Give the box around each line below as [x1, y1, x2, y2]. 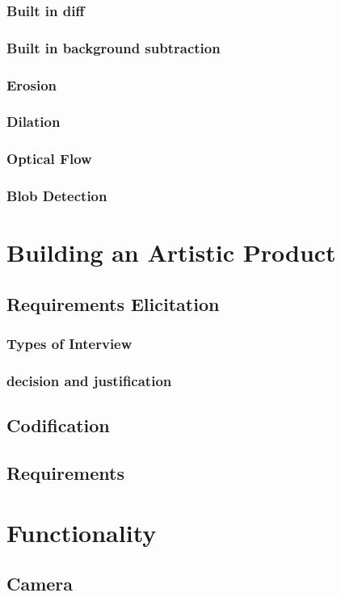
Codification [6, 413, 110, 438]
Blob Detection [6, 186, 107, 206]
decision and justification [6, 370, 172, 390]
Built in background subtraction [6, 37, 221, 57]
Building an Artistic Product [6, 236, 336, 269]
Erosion [6, 74, 57, 95]
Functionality [6, 515, 157, 549]
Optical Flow [6, 149, 92, 169]
